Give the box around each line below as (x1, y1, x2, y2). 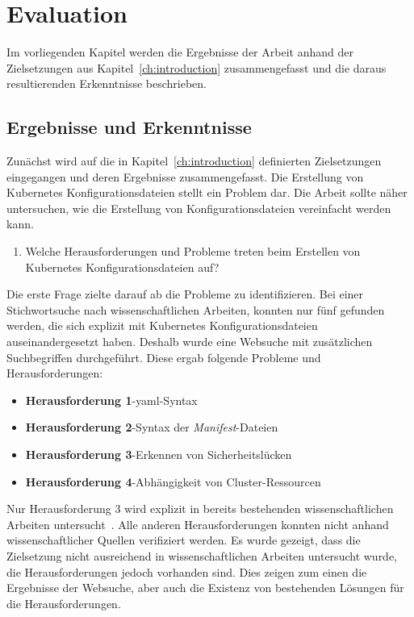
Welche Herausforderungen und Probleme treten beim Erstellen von (25, 243, 361, 260)
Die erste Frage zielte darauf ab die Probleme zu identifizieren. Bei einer (6, 286, 364, 302)
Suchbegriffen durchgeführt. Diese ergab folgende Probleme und (6, 348, 321, 365)
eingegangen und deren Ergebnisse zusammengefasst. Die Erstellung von (6, 168, 364, 185)
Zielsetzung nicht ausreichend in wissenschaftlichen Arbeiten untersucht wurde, (6, 547, 398, 564)
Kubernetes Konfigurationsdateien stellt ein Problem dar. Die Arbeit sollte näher (6, 184, 408, 201)
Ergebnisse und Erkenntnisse (6, 115, 252, 140)
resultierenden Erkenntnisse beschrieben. (6, 75, 207, 92)
